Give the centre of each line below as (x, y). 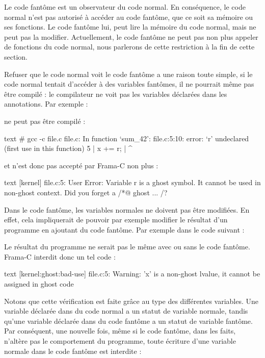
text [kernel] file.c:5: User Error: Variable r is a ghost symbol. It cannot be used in (132, 182)
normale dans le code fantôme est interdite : (73, 351)
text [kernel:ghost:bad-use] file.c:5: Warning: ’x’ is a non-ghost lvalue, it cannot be (132, 274)
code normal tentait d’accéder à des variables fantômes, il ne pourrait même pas (129, 84)
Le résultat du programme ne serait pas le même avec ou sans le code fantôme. (127, 247)
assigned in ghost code (39, 284)
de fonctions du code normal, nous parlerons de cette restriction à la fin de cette (129, 47)
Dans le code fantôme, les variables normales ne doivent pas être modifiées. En (127, 209)
